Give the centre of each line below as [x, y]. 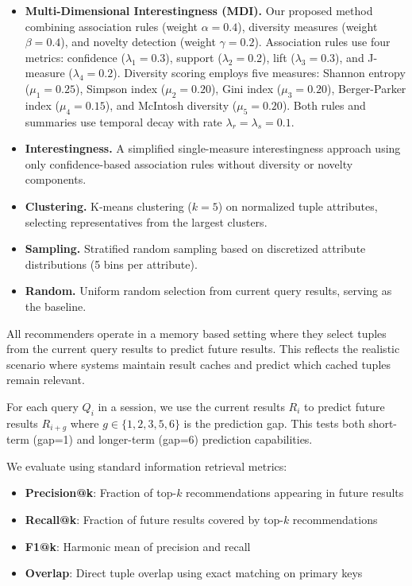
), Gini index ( [246, 88]
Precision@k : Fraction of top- [101, 493]
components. [56, 179]
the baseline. [56, 306]
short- [383, 423]
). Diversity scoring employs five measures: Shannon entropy [259, 73]
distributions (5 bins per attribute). [111, 264]
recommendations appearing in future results [295, 493]
